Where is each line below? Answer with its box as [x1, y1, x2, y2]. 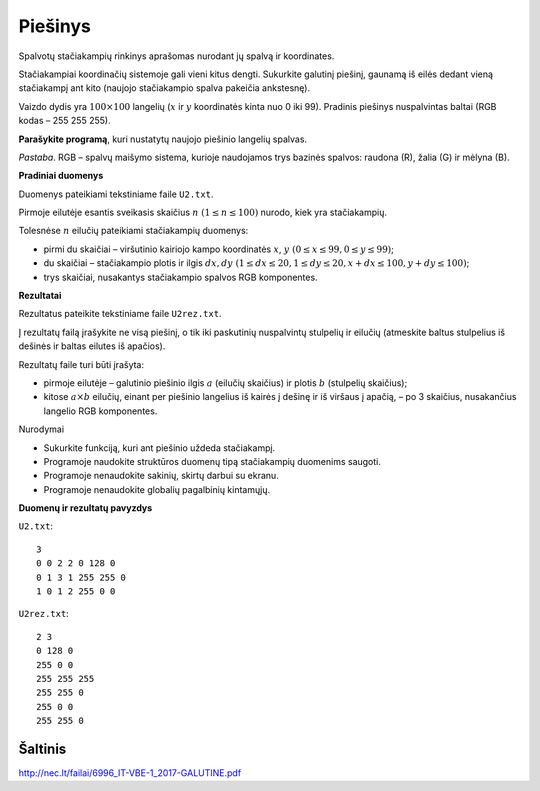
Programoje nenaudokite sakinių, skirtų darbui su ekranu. [43, 470, 279, 482]
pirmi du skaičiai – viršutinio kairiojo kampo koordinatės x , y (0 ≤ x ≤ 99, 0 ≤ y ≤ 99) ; [43, 243, 395, 255]
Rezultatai [18, 290, 62, 302]
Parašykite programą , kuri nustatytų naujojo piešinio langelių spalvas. [18, 133, 308, 145]
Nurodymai [18, 423, 65, 435]
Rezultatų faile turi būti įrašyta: [18, 358, 145, 370]
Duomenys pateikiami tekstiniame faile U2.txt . [18, 188, 214, 200]
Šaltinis [18, 740, 67, 757]
